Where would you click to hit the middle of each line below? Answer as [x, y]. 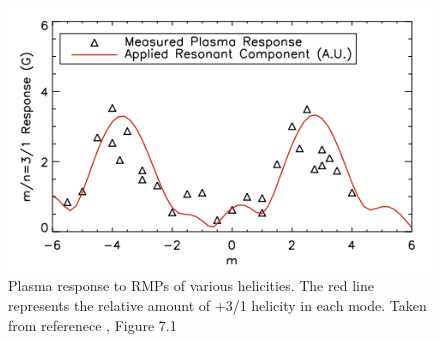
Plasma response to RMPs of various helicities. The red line [191, 285]
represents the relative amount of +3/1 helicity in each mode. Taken [217, 305]
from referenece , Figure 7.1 [92, 324]
